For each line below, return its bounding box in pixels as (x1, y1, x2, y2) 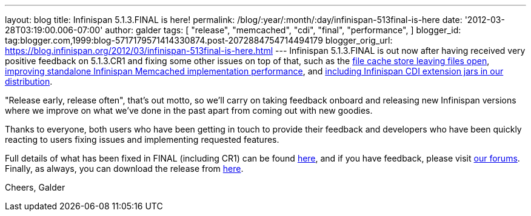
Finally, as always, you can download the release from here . (5, 163, 244, 174)
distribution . (5, 76, 53, 87)
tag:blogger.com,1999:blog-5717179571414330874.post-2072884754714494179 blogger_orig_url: (5, 35, 393, 45)
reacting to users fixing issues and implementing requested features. (5, 134, 279, 145)
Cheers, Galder (5, 182, 65, 192)
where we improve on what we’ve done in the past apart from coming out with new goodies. (5, 105, 373, 116)
